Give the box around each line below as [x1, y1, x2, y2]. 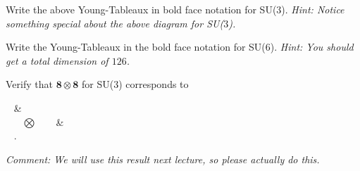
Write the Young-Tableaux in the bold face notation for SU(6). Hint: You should [6, 39, 354, 54]
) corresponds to [118, 77, 189, 91]
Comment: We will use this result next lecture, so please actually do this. [6, 151, 320, 166]
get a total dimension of [6, 53, 108, 68]
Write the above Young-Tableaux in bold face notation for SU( [6, 2, 277, 16]
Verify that [6, 77, 53, 91]
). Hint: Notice [281, 2, 345, 16]
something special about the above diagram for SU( [6, 15, 224, 30]
